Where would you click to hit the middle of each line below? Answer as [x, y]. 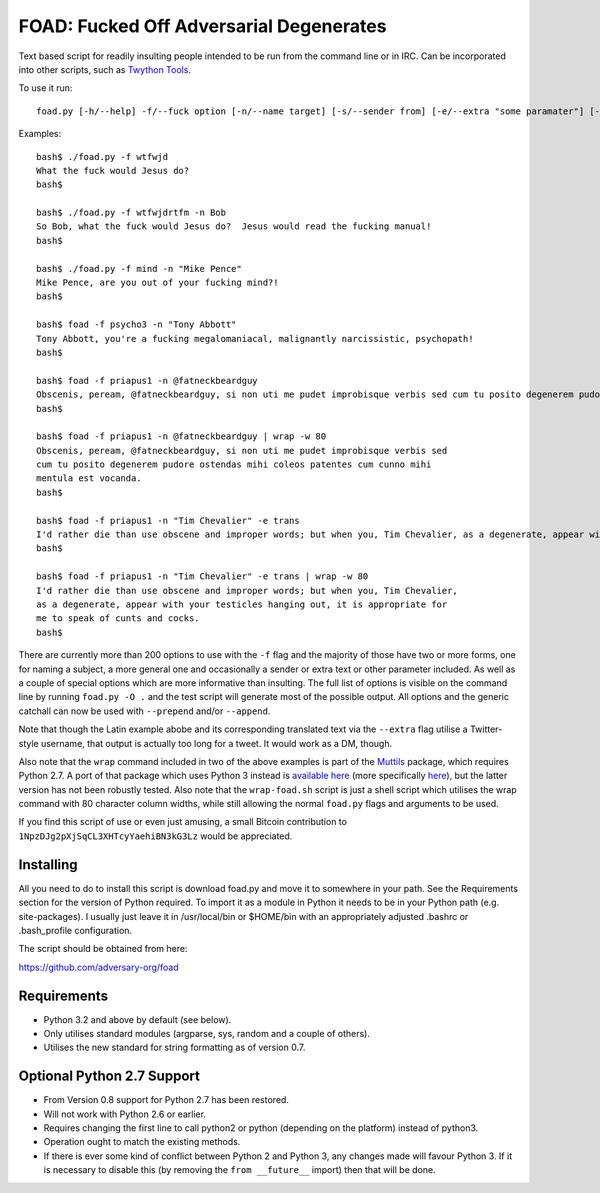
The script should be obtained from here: [103, 949]
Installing [48, 864]
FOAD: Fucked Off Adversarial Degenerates [202, 26]
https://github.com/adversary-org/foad [98, 967]
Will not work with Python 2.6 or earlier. [125, 1114]
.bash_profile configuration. [75, 930]
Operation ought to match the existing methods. [142, 1142]
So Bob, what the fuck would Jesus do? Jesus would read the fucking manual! [234, 226]
